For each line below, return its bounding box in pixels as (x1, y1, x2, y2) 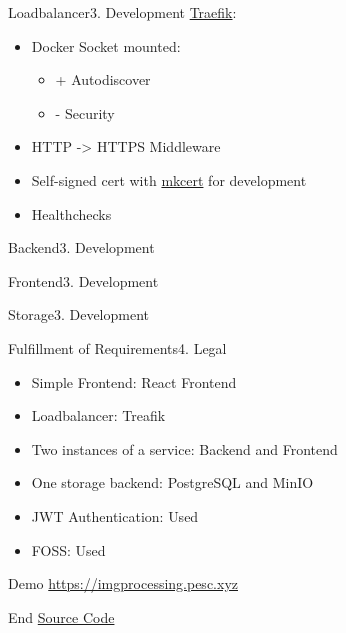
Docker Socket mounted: (31, 35, 181, 56)
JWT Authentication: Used (31, 505, 199, 526)
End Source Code (8, 606, 115, 627)
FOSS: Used (31, 539, 106, 560)
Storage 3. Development (8, 304, 150, 325)
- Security (55, 102, 115, 123)
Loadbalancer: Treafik (31, 405, 166, 426)
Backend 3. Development (8, 237, 155, 258)
